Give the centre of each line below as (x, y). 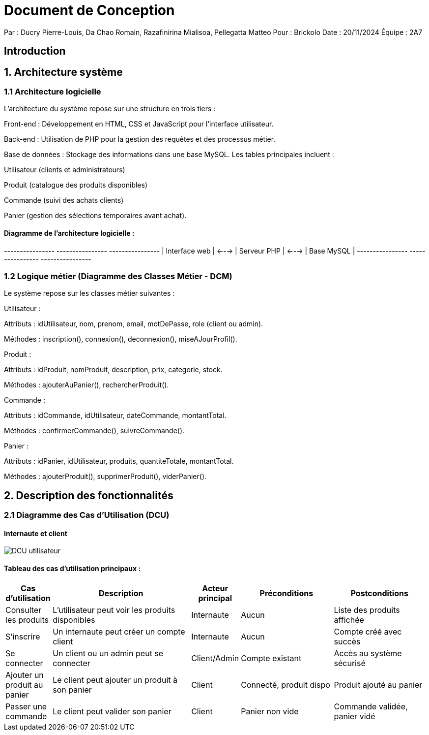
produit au (24, 685)
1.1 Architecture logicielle (53, 92)
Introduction (35, 51)
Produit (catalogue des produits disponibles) (76, 185)
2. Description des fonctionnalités (89, 495)
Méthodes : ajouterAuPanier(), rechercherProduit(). (86, 385)
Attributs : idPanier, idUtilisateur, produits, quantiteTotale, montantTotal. (119, 461)
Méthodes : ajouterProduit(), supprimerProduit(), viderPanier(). (105, 477)
